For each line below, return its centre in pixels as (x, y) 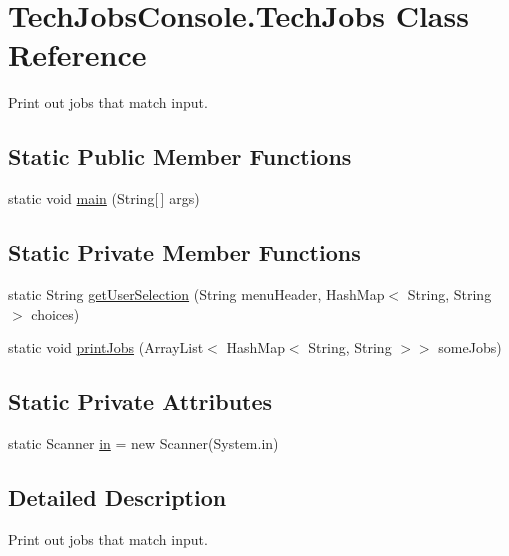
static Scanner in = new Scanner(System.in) (143, 442)
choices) (55, 313)
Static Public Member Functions (180, 156)
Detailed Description (117, 496)
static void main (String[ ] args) (104, 198)
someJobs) (470, 347)
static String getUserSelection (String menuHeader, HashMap (196, 293)
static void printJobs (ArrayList (106, 347)
